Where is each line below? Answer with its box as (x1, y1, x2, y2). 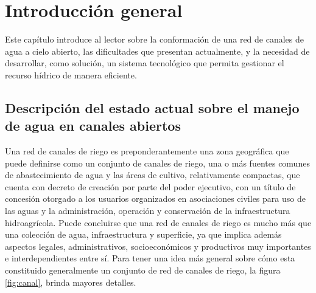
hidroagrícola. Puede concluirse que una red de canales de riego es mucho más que (5, 216, 312, 229)
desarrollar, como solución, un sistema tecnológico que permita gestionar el (5, 57, 284, 69)
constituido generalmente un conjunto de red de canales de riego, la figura (5, 264, 281, 277)
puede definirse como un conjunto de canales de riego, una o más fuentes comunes (5, 156, 310, 169)
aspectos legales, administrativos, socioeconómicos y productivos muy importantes (5, 240, 311, 252)
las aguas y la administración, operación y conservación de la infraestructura (5, 204, 290, 217)
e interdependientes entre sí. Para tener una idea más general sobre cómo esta (5, 252, 295, 264)
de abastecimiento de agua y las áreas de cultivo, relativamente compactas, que (5, 168, 300, 181)
